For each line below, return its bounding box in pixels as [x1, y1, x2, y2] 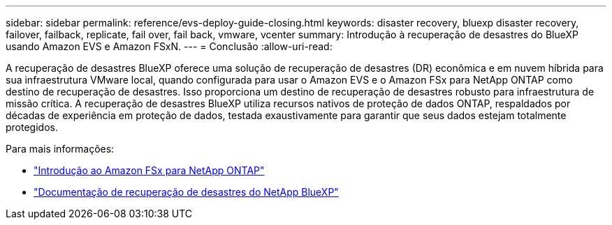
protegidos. [6, 121, 58, 133]
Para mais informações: [6, 143, 115, 155]
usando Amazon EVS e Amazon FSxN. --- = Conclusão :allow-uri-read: [6, 40, 333, 52]
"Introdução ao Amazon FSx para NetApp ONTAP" [34, 164, 265, 176]
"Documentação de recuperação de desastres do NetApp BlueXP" [34, 186, 339, 198]
